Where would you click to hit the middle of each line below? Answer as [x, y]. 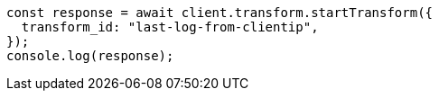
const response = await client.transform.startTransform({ [220, 13]
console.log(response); [90, 56]
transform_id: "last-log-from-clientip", [170, 27]
